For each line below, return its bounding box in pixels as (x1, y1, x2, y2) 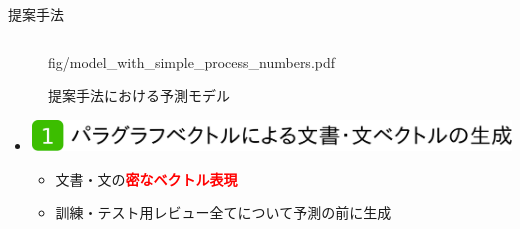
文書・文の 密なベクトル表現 (55, 168, 238, 189)
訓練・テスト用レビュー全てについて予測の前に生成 (55, 202, 392, 223)
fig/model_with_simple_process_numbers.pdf (48, 51, 336, 72)
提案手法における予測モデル (48, 85, 230, 106)
